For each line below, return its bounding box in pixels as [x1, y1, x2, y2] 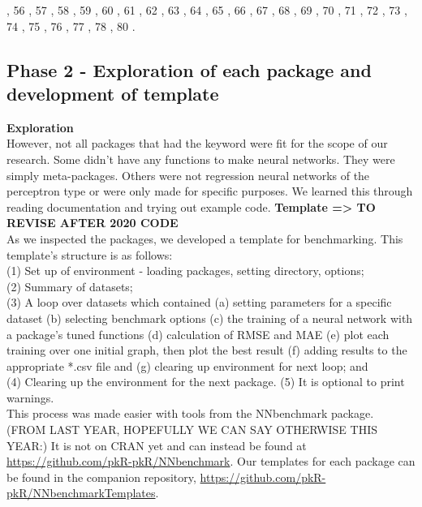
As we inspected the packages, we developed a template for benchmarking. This [6, 230, 403, 247]
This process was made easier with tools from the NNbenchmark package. [6, 405, 374, 422]
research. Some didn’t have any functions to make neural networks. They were [6, 150, 395, 167]
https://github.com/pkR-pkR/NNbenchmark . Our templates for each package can [6, 453, 416, 470]
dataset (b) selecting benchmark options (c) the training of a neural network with [6, 309, 413, 326]
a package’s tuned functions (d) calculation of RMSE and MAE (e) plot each [6, 325, 390, 342]
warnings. [6, 389, 54, 406]
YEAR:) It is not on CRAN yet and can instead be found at [6, 436, 307, 453]
